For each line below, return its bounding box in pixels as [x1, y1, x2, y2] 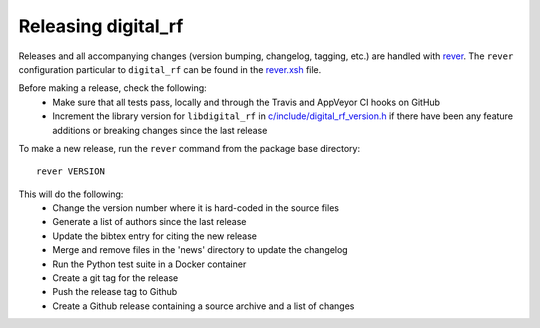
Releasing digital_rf [18, 15, 184, 37]
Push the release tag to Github [52, 286, 178, 298]
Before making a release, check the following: [18, 82, 207, 94]
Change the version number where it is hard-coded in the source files [52, 202, 340, 214]
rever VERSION [36, 166, 105, 177]
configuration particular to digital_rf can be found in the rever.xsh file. [18, 63, 322, 75]
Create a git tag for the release [52, 272, 179, 284]
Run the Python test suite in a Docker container [52, 258, 247, 270]
